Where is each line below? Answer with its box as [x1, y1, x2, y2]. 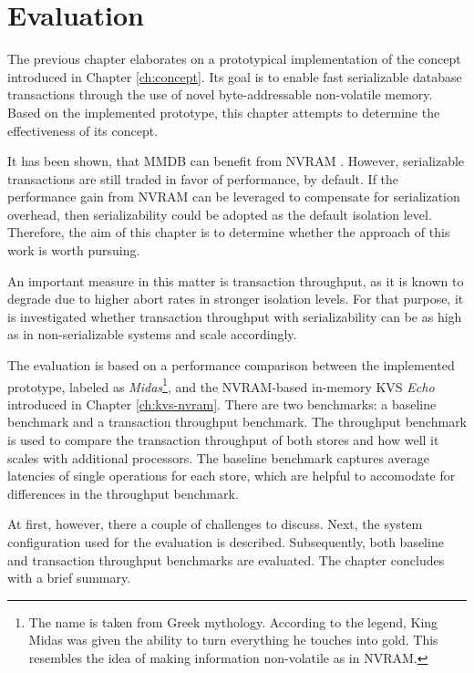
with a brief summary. [7, 568, 131, 587]
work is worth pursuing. [7, 241, 140, 260]
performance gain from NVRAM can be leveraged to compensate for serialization [7, 187, 460, 206]
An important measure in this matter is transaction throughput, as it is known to [7, 271, 464, 290]
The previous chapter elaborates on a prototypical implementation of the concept [7, 49, 461, 68]
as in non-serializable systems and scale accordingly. [7, 325, 297, 344]
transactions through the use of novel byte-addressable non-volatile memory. [7, 85, 433, 104]
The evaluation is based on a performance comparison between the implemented [7, 356, 455, 375]
